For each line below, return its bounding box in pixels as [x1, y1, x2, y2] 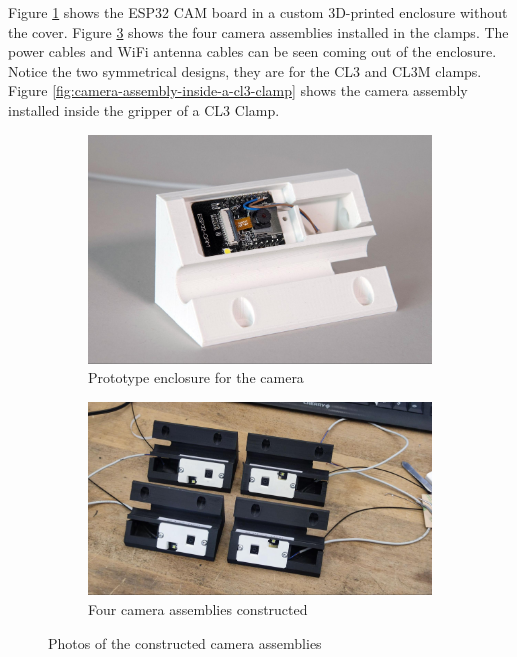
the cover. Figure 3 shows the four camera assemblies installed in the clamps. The [8, 21, 509, 42]
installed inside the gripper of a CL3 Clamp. [8, 99, 280, 120]
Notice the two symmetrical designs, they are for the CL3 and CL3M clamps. [8, 60, 482, 81]
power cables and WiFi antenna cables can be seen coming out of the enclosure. [8, 41, 497, 62]
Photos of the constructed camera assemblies [48, 632, 322, 653]
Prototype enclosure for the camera [88, 367, 304, 388]
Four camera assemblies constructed [88, 599, 308, 620]
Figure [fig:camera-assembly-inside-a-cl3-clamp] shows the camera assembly [8, 80, 468, 101]
